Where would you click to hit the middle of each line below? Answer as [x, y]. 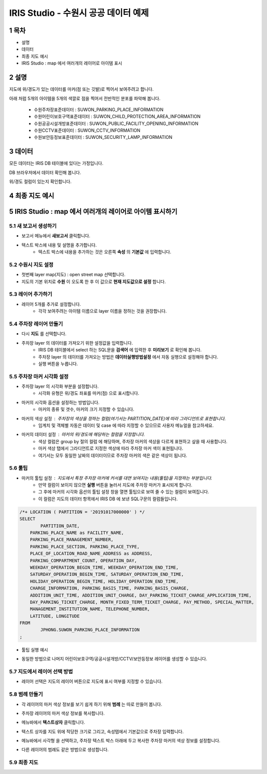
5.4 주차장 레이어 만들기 [36, 324]
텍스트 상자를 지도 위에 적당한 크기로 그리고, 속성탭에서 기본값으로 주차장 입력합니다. [103, 731]
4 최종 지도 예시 [32, 196]
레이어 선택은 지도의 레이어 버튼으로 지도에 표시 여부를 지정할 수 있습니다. [92, 681]
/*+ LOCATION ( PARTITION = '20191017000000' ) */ [82, 512]
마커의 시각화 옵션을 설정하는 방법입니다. [61, 402]
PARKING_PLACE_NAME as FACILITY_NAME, [77, 533]
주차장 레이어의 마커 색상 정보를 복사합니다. [63, 713]
